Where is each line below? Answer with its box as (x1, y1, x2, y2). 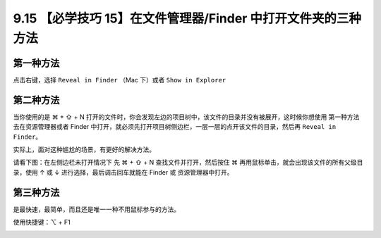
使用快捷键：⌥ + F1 (13, 218, 71, 227)
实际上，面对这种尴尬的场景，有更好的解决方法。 (13, 145, 155, 154)
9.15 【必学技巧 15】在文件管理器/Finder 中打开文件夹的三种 (13, 11, 362, 26)
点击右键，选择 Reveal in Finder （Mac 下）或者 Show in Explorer (13, 75, 226, 84)
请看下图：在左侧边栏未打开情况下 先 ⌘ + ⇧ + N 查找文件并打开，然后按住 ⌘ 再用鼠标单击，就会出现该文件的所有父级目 (13, 158, 363, 167)
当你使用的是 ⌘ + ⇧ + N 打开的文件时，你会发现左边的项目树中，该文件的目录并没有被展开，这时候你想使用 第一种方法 (13, 113, 360, 121)
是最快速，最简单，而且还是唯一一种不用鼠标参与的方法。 (13, 205, 180, 213)
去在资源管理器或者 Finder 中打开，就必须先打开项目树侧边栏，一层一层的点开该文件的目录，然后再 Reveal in (13, 123, 337, 131)
